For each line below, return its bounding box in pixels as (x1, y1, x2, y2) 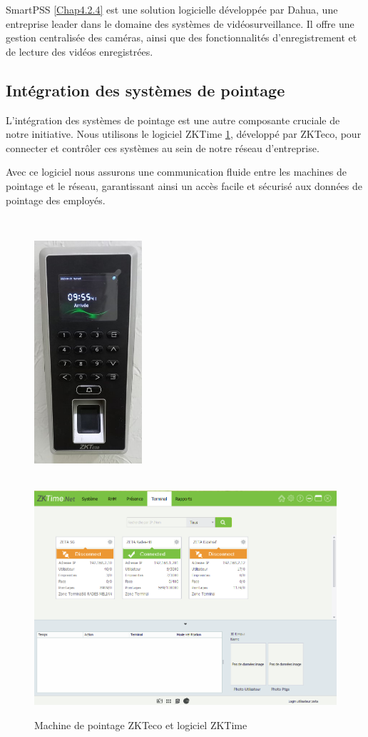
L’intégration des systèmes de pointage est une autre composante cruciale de (6, 112, 340, 127)
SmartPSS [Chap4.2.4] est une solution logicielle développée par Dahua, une (6, 2, 338, 16)
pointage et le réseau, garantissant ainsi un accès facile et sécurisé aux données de (6, 178, 362, 193)
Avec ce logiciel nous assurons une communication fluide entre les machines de (6, 164, 347, 179)
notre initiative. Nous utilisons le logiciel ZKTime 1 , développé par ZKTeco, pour (6, 126, 362, 141)
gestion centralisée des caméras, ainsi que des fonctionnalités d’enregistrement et (6, 30, 357, 45)
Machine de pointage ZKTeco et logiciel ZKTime (34, 717, 247, 732)
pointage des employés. (6, 192, 106, 207)
